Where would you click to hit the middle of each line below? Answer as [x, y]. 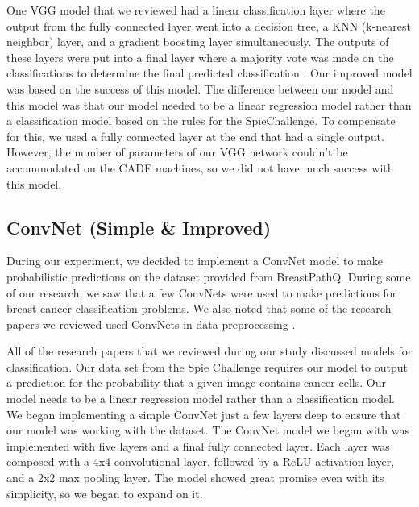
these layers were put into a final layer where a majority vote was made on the [200, 57]
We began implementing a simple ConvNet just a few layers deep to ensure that [204, 414]
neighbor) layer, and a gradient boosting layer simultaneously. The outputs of [198, 42]
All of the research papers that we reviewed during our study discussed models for [209, 351]
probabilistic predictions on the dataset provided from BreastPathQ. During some [209, 276]
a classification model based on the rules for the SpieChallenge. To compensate [201, 121]
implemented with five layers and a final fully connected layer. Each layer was [198, 445]
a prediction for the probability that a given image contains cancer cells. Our [196, 382]
